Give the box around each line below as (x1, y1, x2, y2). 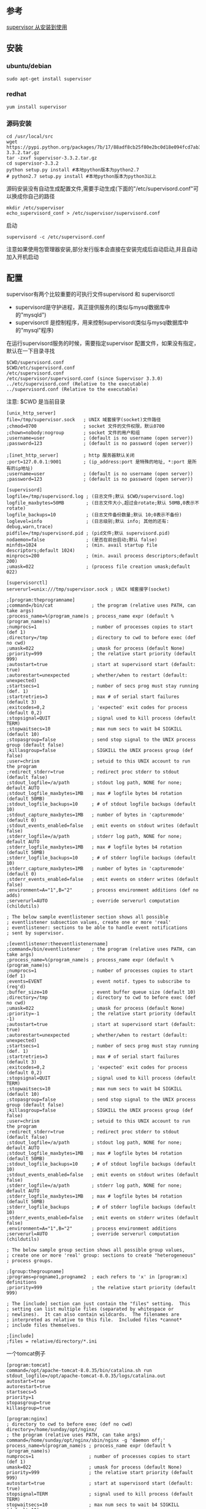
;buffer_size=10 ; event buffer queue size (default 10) (6, 989, 196, 995)
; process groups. (6, 1257, 53, 1263)
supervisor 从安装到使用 (6, 23, 67, 31)
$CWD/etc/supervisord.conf (6, 365, 75, 371)
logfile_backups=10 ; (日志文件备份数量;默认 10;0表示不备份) (6, 511, 182, 518)
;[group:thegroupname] (6, 1268, 64, 1274)
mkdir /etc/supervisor (6, 205, 64, 211)
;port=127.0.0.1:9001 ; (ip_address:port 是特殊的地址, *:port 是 (6, 459, 193, 465)
